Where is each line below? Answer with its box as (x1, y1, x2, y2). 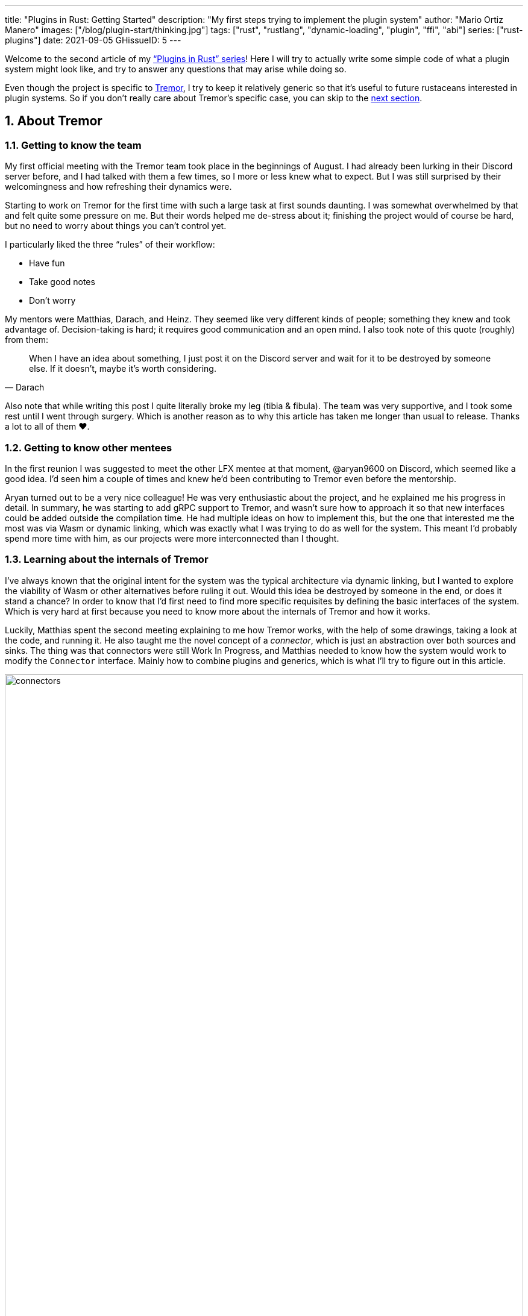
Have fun (29, 258, 65, 269)
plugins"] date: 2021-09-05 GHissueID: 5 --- (5, 35, 181, 45)
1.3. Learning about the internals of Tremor (5, 553, 209, 566)
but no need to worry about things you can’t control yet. (5, 221, 227, 231)
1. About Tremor (5, 113, 102, 129)
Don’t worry (29, 295, 76, 306)
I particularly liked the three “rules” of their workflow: (5, 239, 215, 250)
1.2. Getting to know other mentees (5, 441, 172, 454)
